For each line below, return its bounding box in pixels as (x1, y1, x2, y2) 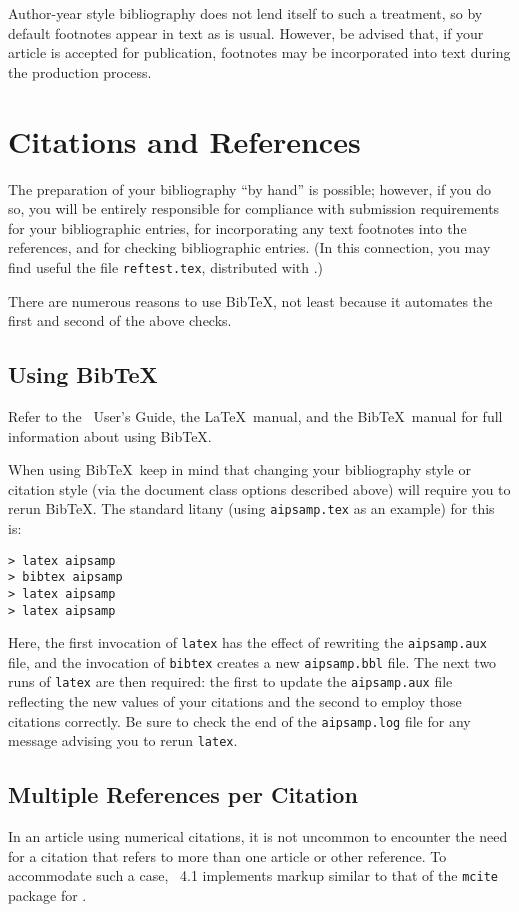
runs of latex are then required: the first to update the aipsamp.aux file (8, 671, 453, 692)
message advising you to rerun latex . (8, 730, 238, 751)
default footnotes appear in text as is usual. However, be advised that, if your (8, 22, 484, 43)
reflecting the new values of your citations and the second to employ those (8, 691, 462, 712)
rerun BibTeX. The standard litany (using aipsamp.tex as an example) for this (8, 498, 495, 519)
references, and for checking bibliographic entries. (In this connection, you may (8, 237, 491, 258)
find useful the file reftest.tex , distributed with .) (8, 256, 324, 277)
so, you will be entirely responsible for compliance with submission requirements (8, 198, 500, 219)
